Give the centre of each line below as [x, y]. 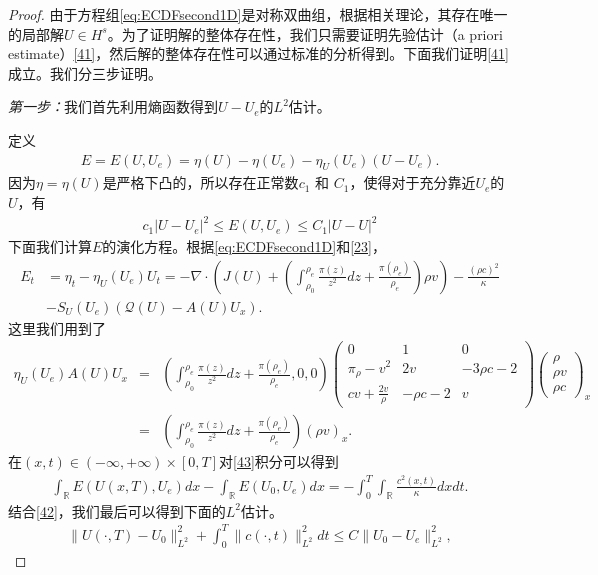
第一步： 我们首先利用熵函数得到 [113, 106]
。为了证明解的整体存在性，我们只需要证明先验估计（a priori [305, 33]
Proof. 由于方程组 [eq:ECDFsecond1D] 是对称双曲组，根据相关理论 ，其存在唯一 [258, 14]
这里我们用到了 [57, 327]
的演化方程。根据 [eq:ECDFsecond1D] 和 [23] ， [244, 246]
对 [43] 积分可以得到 [279, 461]
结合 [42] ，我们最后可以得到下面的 [117, 510]
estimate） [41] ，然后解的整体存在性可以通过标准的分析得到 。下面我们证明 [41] [258, 53]
